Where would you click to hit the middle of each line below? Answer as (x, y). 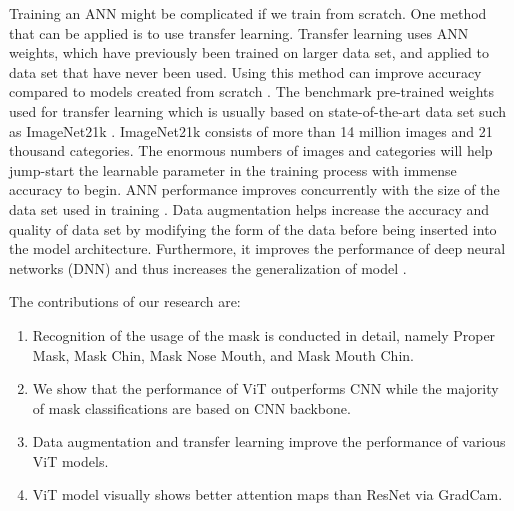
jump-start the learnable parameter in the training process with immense (233, 169)
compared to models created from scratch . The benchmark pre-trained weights (252, 91)
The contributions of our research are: (125, 301)
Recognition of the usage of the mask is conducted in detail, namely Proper (264, 334)
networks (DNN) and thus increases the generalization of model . (208, 267)
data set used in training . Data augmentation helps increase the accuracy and (249, 208)
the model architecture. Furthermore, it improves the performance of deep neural (257, 248)
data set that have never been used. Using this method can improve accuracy (245, 71)
